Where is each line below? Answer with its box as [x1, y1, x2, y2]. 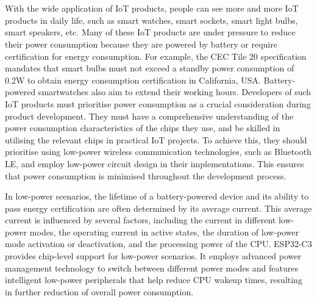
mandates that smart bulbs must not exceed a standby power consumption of [5, 62, 294, 74]
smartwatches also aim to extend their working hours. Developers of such [38, 85, 312, 98]
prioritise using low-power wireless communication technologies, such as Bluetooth [5, 145, 312, 158]
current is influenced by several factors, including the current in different [5, 214, 276, 226]
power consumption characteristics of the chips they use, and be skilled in [5, 121, 280, 134]
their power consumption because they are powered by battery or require [5, 37, 277, 50]
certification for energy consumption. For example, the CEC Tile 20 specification [5, 49, 307, 62]
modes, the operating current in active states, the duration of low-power [29, 225, 299, 238]
